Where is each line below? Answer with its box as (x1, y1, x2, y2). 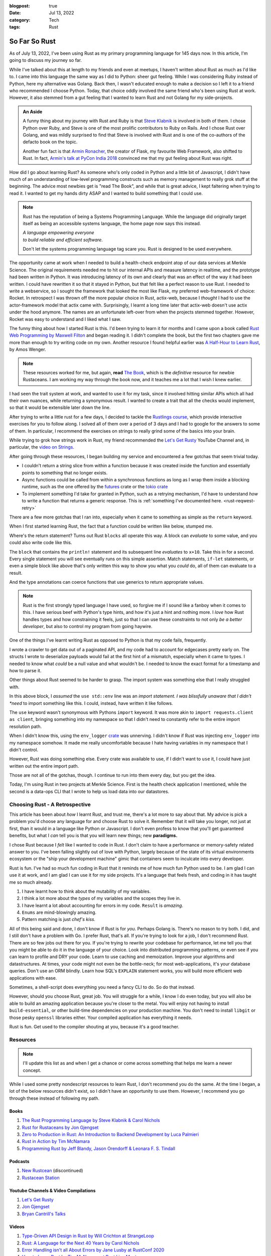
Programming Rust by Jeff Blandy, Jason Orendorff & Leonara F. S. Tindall (22, 1145, 176, 1152)
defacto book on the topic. (23, 139, 78, 145)
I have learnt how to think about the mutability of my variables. (22, 888, 151, 894)
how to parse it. (9, 667, 42, 673)
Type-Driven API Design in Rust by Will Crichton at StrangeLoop (22, 1233, 154, 1239)
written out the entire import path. (9, 763, 79, 769)
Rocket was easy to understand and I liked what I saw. (9, 316, 121, 322)
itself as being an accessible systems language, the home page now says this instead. (23, 220, 201, 226)
